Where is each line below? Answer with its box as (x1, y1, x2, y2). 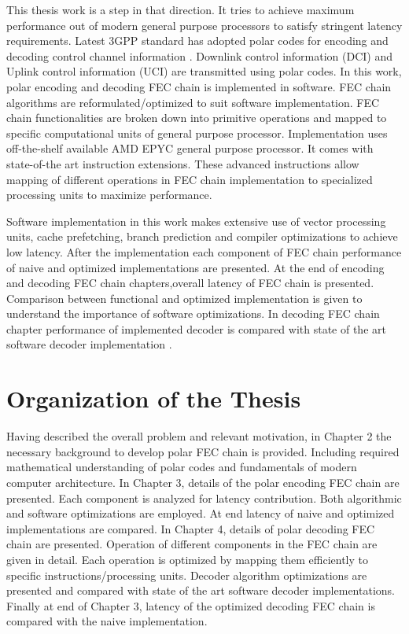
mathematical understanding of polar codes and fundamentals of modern (6, 459, 357, 475)
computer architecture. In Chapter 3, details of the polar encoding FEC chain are (6, 474, 400, 490)
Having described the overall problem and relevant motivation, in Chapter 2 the (6, 428, 392, 444)
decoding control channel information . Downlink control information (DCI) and (6, 47, 393, 64)
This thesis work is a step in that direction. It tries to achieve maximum (6, 2, 355, 17)
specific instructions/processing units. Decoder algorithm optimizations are (6, 566, 367, 583)
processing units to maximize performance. (6, 186, 212, 203)
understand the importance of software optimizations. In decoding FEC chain (6, 305, 380, 322)
